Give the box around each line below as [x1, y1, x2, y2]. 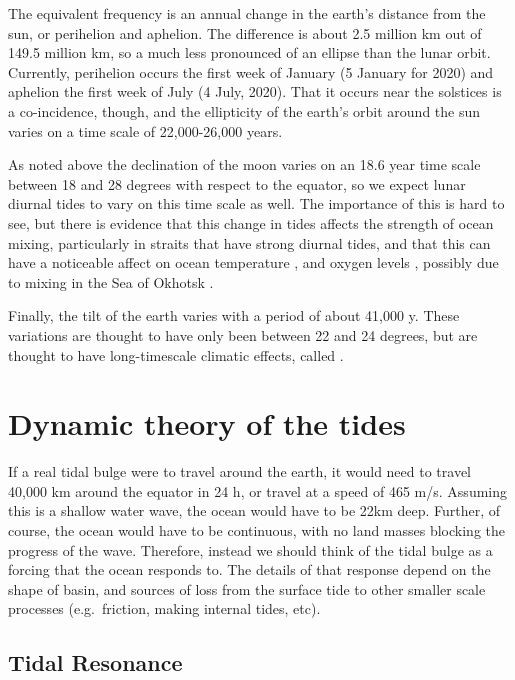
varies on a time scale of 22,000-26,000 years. [8, 120, 283, 141]
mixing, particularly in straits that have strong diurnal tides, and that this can [8, 232, 491, 253]
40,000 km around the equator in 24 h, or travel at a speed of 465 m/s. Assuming [8, 480, 507, 501]
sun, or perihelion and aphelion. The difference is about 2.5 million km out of [8, 22, 482, 43]
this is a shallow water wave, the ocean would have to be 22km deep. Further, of [8, 500, 501, 521]
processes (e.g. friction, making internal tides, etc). [8, 598, 321, 619]
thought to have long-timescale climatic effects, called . [8, 344, 344, 365]
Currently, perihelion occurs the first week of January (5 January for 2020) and [8, 61, 494, 82]
